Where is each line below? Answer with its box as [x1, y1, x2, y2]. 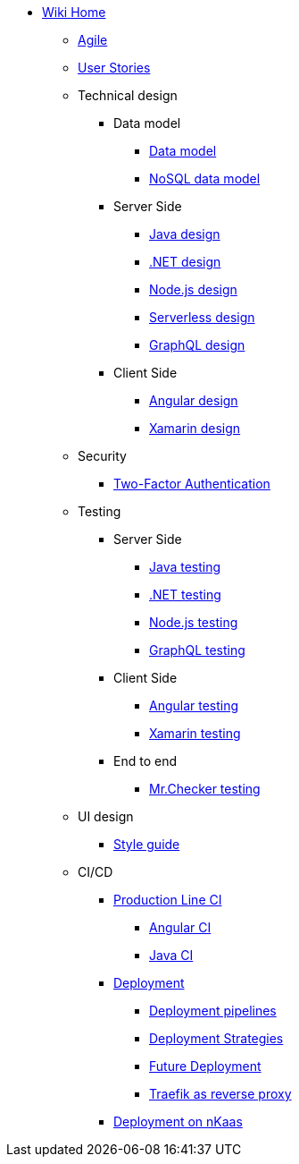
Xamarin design [149, 421, 241, 436]
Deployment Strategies [149, 1031, 284, 1046]
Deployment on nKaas [113, 1114, 243, 1129]
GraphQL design [149, 337, 245, 353]
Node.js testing [149, 615, 238, 630]
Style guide [113, 837, 180, 852]
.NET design [149, 254, 221, 269]
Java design [149, 226, 220, 242]
